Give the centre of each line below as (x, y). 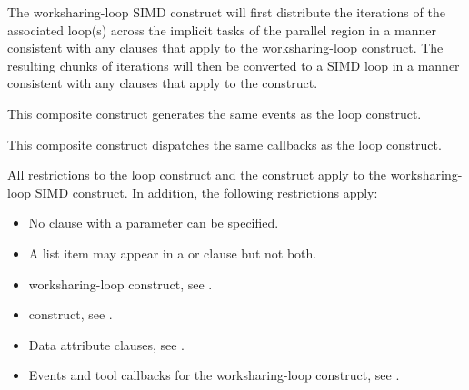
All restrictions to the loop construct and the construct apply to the (197, 175)
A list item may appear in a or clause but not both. (173, 253)
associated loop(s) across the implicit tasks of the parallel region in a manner (222, 29)
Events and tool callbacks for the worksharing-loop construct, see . (214, 375)
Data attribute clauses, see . (106, 344)
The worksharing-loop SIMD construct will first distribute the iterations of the (226, 12)
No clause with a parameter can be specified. (154, 223)
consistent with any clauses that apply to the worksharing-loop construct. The (225, 48)
